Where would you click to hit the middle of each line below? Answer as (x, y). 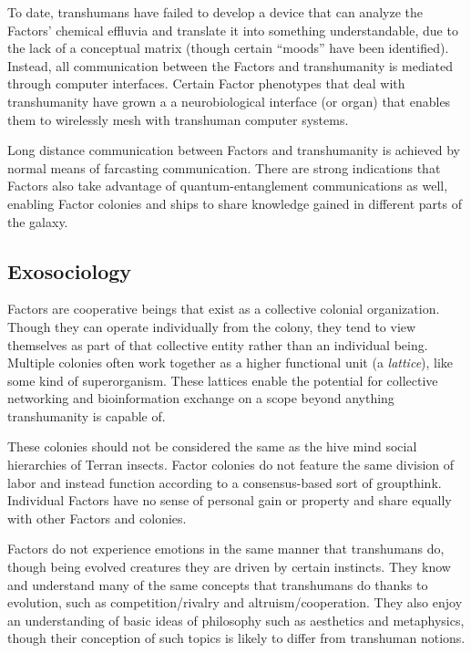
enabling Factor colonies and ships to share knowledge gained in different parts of (235, 203)
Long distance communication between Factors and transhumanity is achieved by (234, 150)
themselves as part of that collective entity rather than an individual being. (218, 344)
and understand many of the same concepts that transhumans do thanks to (218, 584)
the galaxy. (38, 221)
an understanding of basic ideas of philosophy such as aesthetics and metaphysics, (236, 620)
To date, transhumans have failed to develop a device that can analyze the (215, 12)
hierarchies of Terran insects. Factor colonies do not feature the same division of (231, 465)
